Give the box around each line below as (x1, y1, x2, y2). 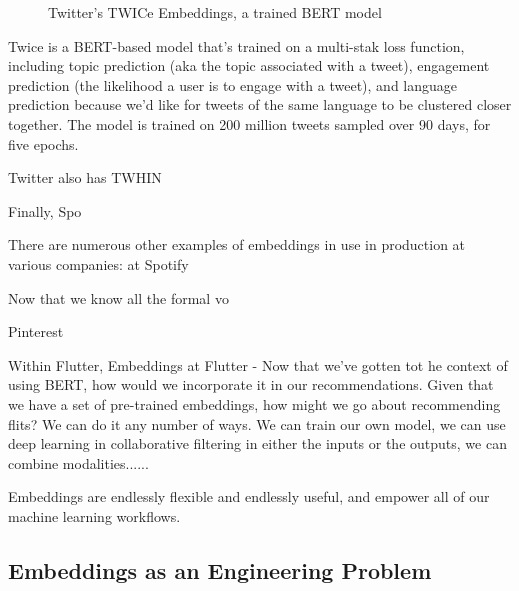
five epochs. (8, 133, 79, 154)
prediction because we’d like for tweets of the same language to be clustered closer (8, 94, 512, 115)
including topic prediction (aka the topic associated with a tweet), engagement (8, 55, 490, 76)
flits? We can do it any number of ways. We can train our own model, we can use (8, 413, 506, 434)
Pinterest (8, 321, 64, 342)
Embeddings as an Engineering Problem (8, 554, 432, 585)
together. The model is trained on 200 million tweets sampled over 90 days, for (8, 113, 491, 134)
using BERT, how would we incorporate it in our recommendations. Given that (8, 374, 494, 395)
